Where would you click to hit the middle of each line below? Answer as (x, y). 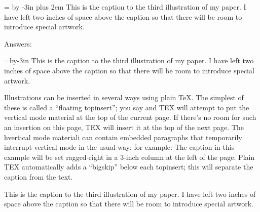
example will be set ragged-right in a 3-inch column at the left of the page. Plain (129, 157)
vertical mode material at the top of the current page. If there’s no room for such (130, 117)
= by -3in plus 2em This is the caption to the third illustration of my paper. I (125, 7)
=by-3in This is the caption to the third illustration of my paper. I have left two (129, 60)
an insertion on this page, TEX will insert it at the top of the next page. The (124, 127)
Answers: (18, 43)
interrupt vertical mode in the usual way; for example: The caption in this (119, 147)
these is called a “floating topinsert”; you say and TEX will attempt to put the (127, 107)
